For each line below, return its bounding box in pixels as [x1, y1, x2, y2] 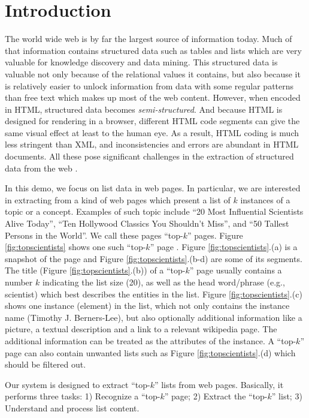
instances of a [240, 193, 290, 206]
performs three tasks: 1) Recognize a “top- [5, 390, 160, 402]
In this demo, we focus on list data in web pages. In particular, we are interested [5, 182, 301, 194]
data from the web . [5, 161, 78, 174]
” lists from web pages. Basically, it [154, 378, 284, 390]
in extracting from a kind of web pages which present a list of [5, 193, 231, 206]
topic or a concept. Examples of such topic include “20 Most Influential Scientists [5, 205, 304, 218]
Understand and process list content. [5, 401, 140, 414]
